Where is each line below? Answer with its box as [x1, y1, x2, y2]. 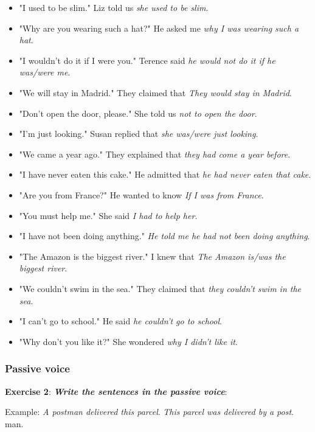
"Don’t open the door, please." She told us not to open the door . [19, 106, 257, 119]
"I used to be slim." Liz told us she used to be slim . [19, 1, 209, 13]
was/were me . [19, 66, 71, 78]
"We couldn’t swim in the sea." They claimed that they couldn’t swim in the [19, 282, 302, 294]
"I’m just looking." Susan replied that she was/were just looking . [19, 127, 258, 140]
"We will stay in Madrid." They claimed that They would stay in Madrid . [19, 86, 292, 99]
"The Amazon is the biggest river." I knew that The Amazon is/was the [19, 249, 286, 262]
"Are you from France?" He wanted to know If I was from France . [19, 188, 264, 201]
